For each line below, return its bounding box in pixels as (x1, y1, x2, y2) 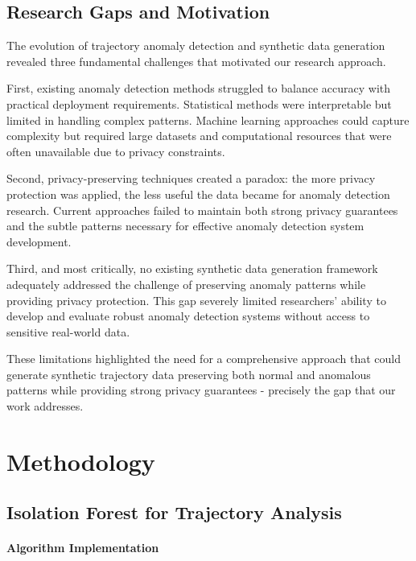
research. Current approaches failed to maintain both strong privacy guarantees (6, 201, 398, 218)
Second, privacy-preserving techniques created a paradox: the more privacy (6, 170, 376, 187)
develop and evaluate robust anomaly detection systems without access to (6, 307, 370, 324)
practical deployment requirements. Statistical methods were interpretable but (6, 95, 392, 112)
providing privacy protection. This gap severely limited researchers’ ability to (6, 291, 386, 308)
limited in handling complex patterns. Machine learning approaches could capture (6, 111, 410, 128)
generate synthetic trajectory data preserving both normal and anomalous (6, 365, 371, 382)
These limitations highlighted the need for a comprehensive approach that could (6, 350, 401, 367)
